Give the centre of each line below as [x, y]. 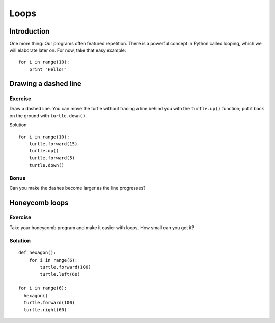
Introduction [30, 31]
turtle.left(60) [60, 274]
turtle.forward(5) [52, 158]
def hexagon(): [37, 253]
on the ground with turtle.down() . [48, 116]
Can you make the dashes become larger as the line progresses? [77, 188]
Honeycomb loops [39, 203]
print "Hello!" [48, 69]
